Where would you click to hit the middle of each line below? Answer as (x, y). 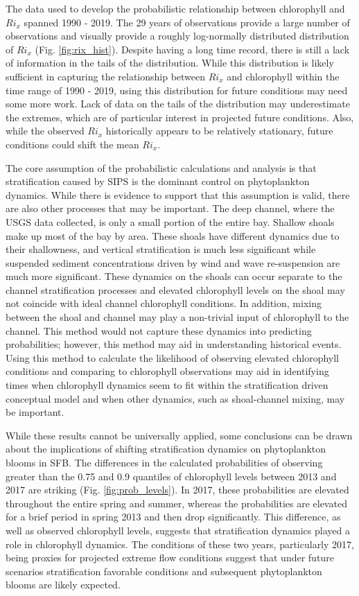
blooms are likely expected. (63, 585)
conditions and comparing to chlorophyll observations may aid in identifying (167, 371)
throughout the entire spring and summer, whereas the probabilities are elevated (176, 503)
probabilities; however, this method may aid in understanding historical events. (174, 344)
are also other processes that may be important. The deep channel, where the (170, 208)
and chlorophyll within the (283, 76)
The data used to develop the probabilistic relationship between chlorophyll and (175, 8)
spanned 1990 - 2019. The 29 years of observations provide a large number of (187, 22)
